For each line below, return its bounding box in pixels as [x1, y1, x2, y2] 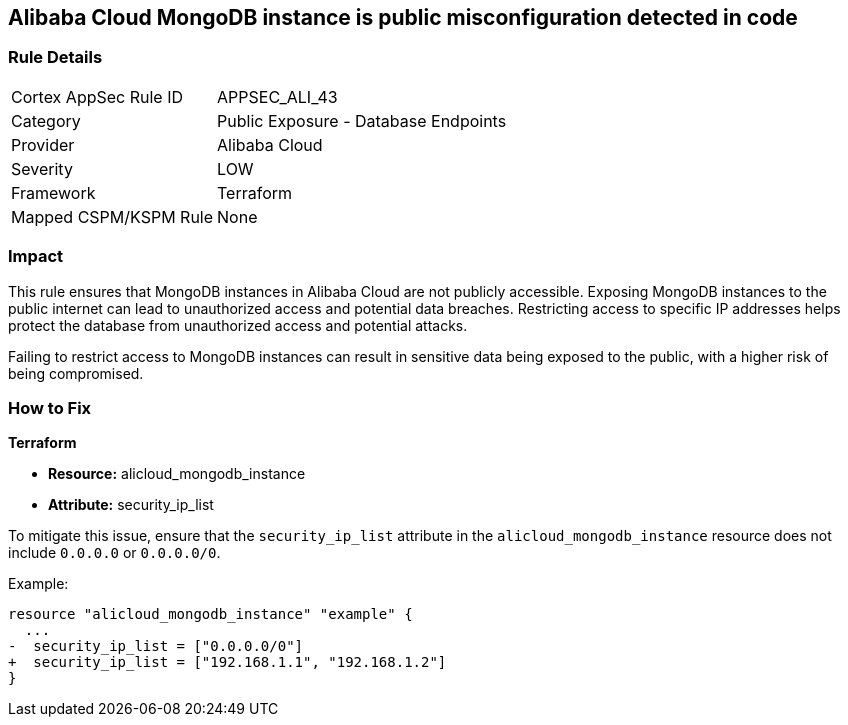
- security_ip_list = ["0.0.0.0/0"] [8, 638, 304, 655]
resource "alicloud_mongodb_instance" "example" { [8, 606, 413, 623]
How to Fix [8, 397, 92, 418]
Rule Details [8, 47, 103, 68]
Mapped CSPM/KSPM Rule [11, 206, 214, 227]
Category [11, 110, 81, 131]
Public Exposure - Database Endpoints [217, 110, 507, 131]
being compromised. [8, 364, 144, 382]
